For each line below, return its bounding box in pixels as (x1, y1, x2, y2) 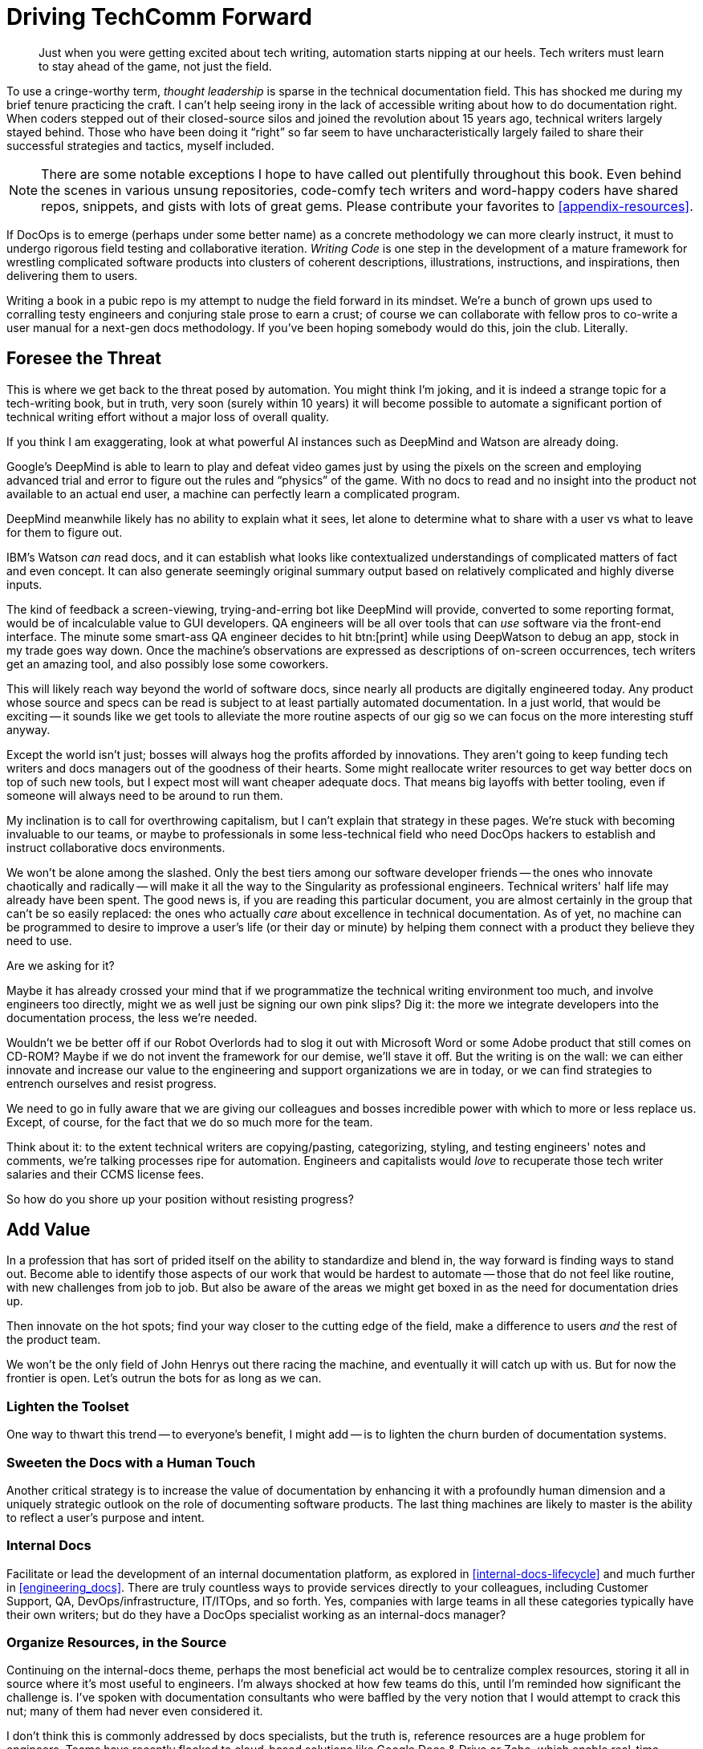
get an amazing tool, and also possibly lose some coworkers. (6, 656, 329, 671)
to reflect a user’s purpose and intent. (6, 1510, 205, 1524)
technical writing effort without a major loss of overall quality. (6, 409, 330, 424)
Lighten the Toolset (6, 1398, 129, 1414)
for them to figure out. (6, 525, 123, 539)
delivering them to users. (6, 268, 138, 282)
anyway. (6, 722, 51, 737)
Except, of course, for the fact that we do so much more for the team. (6, 1114, 373, 1129)
